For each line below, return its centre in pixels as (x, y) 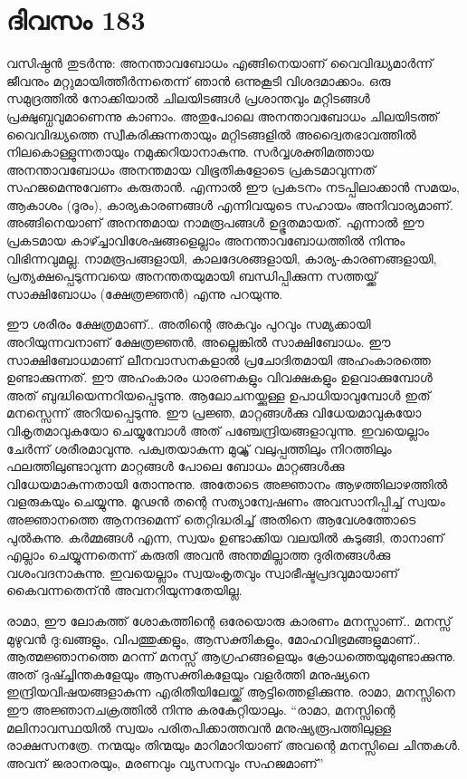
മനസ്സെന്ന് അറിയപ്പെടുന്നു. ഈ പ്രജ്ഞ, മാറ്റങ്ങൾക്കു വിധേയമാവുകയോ (214, 413)
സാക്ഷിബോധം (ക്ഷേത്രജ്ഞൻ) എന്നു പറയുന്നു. (145, 293)
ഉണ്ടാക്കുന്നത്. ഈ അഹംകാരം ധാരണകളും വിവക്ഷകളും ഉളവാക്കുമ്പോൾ (219, 377)
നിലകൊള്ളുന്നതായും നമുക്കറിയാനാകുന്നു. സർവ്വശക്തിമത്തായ (190, 152)
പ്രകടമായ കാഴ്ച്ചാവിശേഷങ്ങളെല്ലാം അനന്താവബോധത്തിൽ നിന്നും (206, 240)
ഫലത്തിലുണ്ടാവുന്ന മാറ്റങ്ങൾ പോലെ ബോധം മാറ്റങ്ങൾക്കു (176, 466)
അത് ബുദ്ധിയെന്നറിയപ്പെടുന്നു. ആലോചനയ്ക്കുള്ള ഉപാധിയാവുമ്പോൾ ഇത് (219, 394)
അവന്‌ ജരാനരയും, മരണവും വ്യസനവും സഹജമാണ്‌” (165, 762)
